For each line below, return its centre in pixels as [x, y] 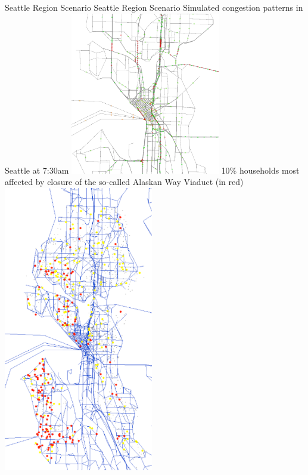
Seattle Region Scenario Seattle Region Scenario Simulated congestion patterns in [154, 7]
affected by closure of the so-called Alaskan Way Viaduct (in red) [124, 182]
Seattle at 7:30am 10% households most [152, 170]
